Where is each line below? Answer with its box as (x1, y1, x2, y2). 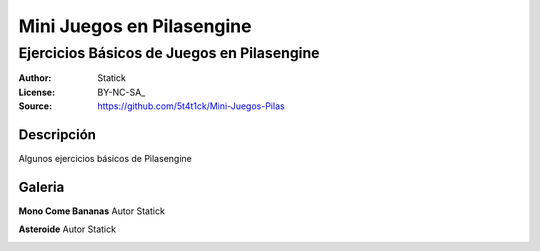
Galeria (18, 178, 65, 195)
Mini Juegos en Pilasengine (18, 15, 252, 37)
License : (18, 86, 55, 98)
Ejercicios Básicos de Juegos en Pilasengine (18, 44, 320, 62)
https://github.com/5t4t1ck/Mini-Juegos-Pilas (97, 100, 285, 112)
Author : (18, 72, 52, 84)
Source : (18, 100, 53, 112)
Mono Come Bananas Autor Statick (18, 205, 165, 217)
